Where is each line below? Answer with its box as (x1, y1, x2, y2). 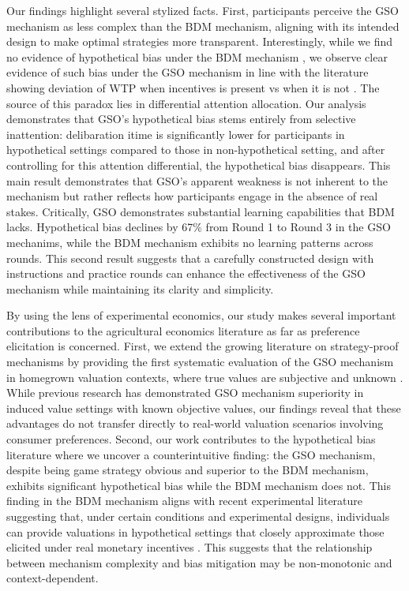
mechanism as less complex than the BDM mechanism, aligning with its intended (6, 17, 400, 34)
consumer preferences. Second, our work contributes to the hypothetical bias (6, 431, 376, 447)
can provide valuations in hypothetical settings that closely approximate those (6, 523, 385, 540)
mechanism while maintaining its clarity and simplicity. (6, 280, 274, 297)
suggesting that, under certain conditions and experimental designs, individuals (6, 508, 390, 524)
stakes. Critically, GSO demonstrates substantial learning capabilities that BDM (6, 203, 395, 219)
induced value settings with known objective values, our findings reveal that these (6, 399, 401, 416)
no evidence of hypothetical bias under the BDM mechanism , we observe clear (6, 48, 388, 65)
